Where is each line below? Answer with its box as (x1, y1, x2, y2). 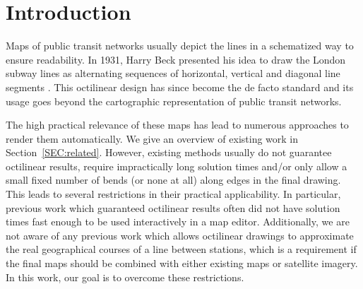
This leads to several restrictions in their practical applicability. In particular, (6, 187, 341, 201)
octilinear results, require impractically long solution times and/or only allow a (6, 158, 347, 173)
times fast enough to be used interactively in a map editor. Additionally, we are (6, 214, 350, 229)
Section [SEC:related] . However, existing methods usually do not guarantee (6, 145, 332, 160)
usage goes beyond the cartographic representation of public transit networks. (6, 93, 342, 108)
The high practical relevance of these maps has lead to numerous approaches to (6, 117, 349, 132)
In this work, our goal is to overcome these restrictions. (6, 269, 244, 284)
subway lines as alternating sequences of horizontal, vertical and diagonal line (6, 66, 340, 81)
